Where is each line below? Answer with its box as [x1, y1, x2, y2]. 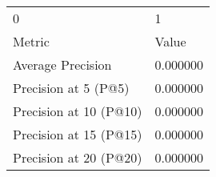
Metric [13, 32, 50, 50]
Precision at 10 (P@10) [13, 102, 142, 120]
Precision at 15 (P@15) [13, 125, 142, 143]
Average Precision [13, 55, 112, 74]
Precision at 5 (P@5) [13, 78, 130, 97]
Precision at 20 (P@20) [13, 148, 142, 167]
